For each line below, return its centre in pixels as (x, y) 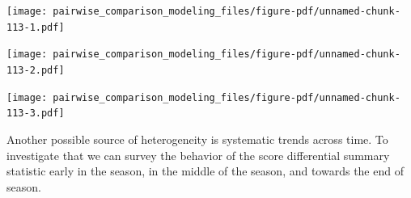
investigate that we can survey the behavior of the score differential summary (198, 155)
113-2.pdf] (36, 70)
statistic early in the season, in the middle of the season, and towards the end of (205, 171)
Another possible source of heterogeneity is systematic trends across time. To (197, 139)
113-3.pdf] (36, 114)
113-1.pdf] (36, 27)
